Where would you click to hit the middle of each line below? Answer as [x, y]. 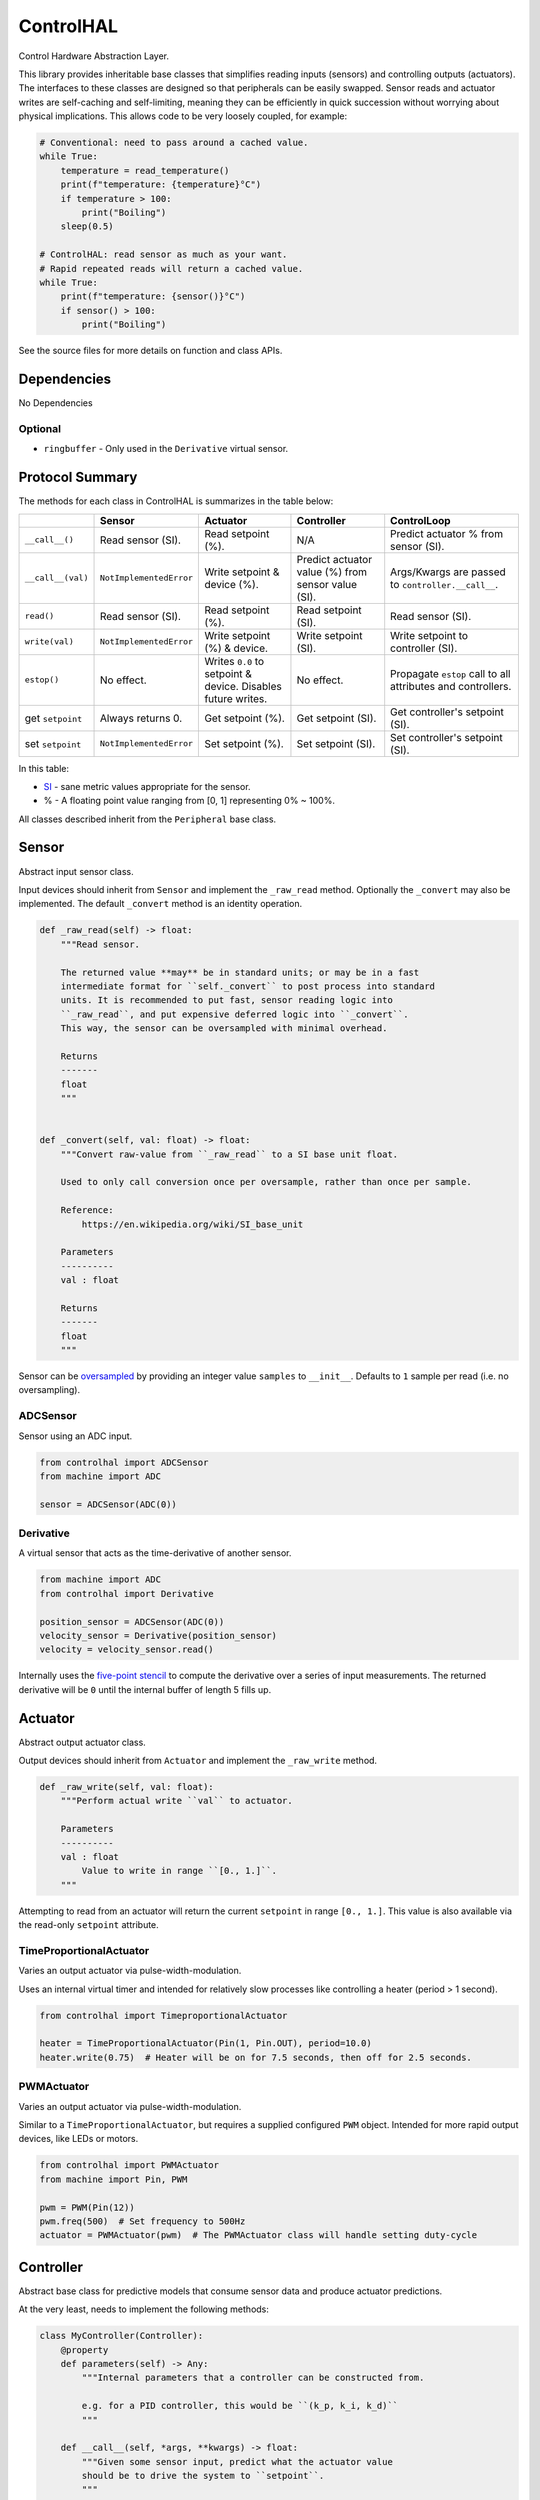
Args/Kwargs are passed [448, 572]
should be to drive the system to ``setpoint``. [203, 2476]
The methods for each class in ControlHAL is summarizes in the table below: [176, 501]
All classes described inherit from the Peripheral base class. [147, 819]
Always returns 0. [141, 718]
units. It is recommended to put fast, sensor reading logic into [227, 1000]
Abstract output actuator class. [82, 1742]
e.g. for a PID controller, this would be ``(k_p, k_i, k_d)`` [240, 2406]
